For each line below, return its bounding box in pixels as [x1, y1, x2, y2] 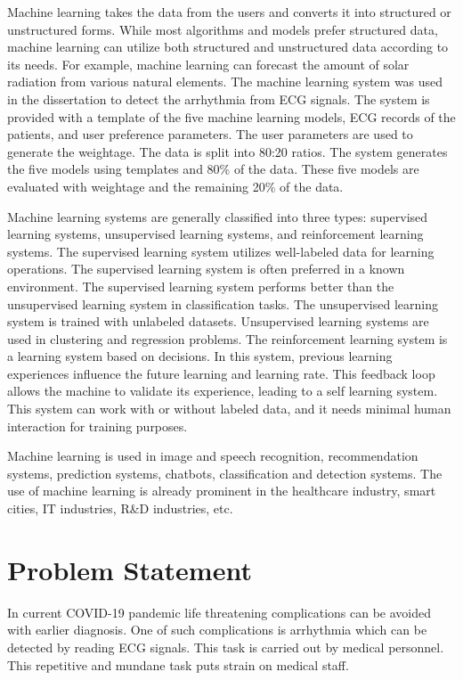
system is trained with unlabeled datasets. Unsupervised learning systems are [7, 312, 429, 331]
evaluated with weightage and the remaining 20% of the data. [7, 176, 344, 195]
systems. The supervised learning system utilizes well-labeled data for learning [7, 242, 435, 260]
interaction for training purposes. [7, 416, 188, 435]
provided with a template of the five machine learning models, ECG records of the [7, 107, 456, 126]
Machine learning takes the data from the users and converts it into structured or [7, 3, 451, 20]
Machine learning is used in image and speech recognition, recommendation [7, 447, 418, 465]
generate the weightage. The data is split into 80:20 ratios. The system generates [7, 142, 448, 160]
